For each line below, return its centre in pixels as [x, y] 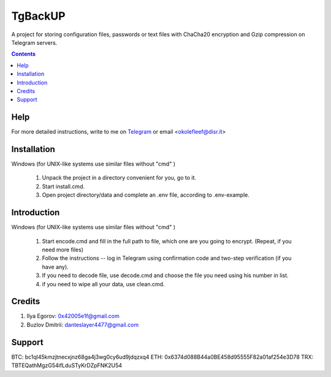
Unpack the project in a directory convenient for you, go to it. [119, 178]
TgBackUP [38, 16]
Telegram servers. [34, 42]
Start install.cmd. [63, 186]
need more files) [63, 249]
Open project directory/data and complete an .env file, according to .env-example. [146, 195]
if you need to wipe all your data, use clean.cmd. [103, 284]
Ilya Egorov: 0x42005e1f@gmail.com [73, 316]
